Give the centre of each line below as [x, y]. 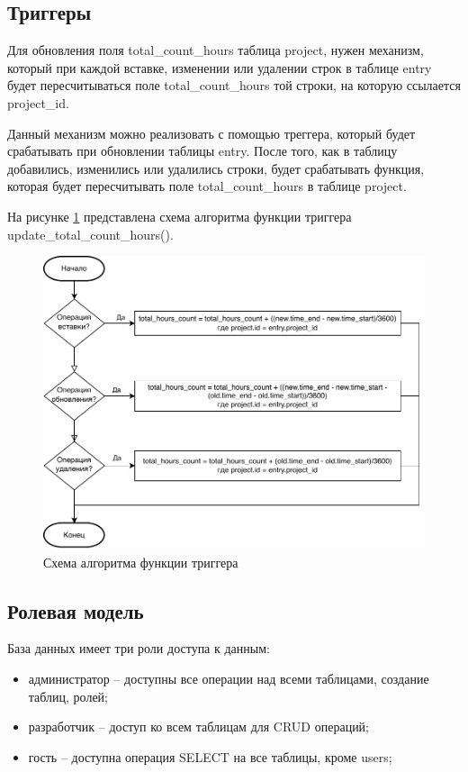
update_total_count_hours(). [90, 234]
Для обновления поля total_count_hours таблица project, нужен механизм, [216, 50]
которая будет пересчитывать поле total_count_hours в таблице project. [207, 186]
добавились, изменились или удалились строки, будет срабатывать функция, [216, 168]
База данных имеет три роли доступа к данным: [139, 648]
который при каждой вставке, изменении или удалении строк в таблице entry [220, 67]
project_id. [38, 102]
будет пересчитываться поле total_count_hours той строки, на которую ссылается [234, 85]
